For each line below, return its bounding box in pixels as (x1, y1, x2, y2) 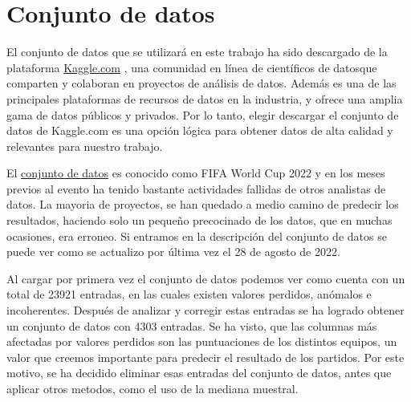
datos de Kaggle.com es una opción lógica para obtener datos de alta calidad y (6, 122, 393, 139)
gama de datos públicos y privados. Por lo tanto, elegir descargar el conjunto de (6, 106, 399, 123)
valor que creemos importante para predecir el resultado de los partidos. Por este (6, 348, 405, 365)
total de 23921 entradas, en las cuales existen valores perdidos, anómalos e (6, 286, 372, 303)
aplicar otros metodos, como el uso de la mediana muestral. (6, 380, 299, 396)
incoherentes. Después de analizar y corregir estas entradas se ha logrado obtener (6, 302, 405, 319)
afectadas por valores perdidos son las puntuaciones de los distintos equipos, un (6, 333, 397, 350)
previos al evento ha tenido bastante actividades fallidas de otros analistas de (6, 180, 386, 197)
